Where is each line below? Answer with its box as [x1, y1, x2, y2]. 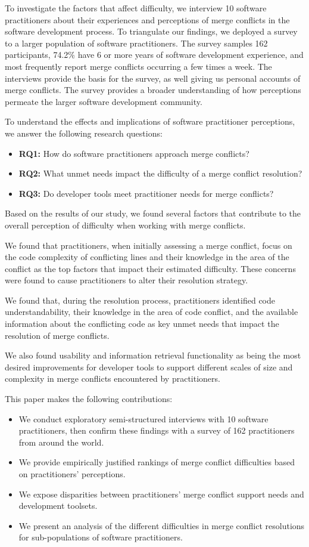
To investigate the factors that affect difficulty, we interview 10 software [5, 2, 267, 14]
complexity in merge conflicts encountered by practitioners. [5, 372, 220, 385]
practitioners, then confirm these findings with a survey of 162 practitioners [18, 424, 295, 437]
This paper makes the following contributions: [5, 393, 173, 405]
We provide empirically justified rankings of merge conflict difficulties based [18, 456, 295, 468]
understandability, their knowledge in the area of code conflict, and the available [5, 305, 298, 318]
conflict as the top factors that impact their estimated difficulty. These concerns [5, 262, 296, 274]
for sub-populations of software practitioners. [18, 531, 183, 543]
